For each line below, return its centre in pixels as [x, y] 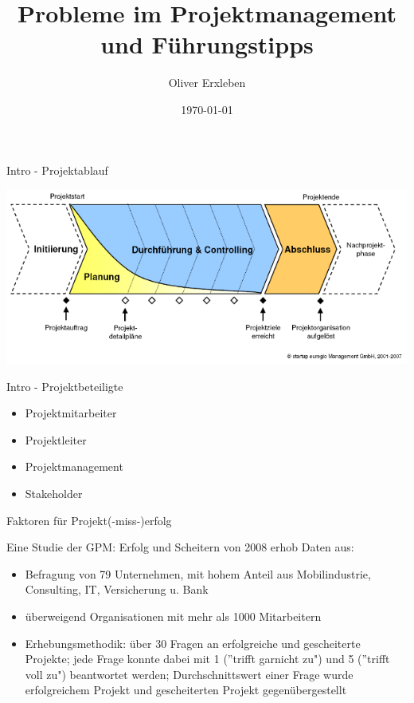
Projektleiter [56, 439]
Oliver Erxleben [207, 83]
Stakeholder [54, 493]
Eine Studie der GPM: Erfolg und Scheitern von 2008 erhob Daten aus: [180, 547]
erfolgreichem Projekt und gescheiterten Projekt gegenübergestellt [186, 690]
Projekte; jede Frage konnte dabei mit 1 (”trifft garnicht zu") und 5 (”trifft [207, 659]
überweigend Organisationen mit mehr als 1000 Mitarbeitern [173, 616]
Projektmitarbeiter [71, 413]
